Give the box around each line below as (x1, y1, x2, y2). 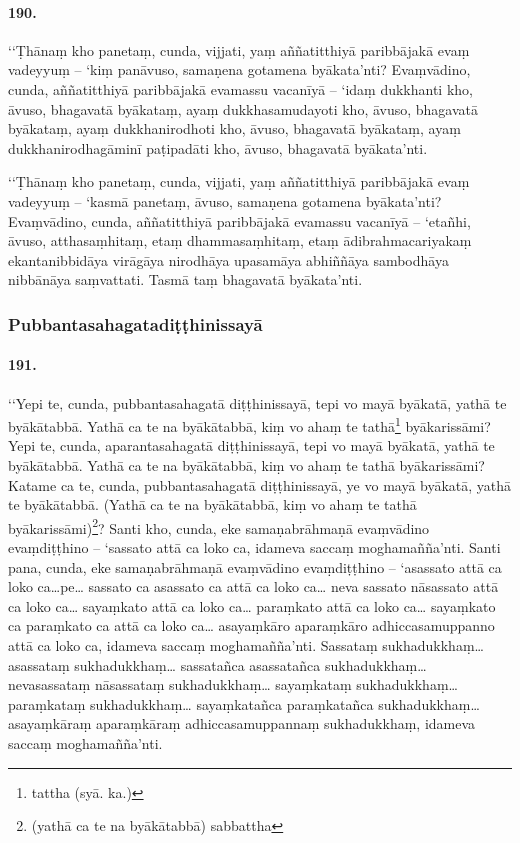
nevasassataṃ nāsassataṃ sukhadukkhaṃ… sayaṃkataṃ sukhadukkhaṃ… (8, 674, 458, 695)
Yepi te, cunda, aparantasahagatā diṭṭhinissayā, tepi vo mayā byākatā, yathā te (8, 435, 495, 456)
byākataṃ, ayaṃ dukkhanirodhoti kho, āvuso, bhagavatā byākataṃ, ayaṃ (8, 118, 461, 139)
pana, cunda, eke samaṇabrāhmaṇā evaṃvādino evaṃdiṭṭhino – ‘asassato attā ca (8, 556, 502, 577)
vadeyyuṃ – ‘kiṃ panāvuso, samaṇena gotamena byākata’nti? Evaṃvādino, (8, 59, 471, 80)
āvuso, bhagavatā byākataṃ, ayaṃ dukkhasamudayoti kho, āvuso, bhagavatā (8, 98, 479, 119)
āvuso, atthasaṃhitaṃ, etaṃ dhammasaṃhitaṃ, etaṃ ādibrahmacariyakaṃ (8, 230, 472, 251)
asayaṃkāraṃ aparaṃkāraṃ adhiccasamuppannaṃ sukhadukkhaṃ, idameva (8, 713, 476, 734)
